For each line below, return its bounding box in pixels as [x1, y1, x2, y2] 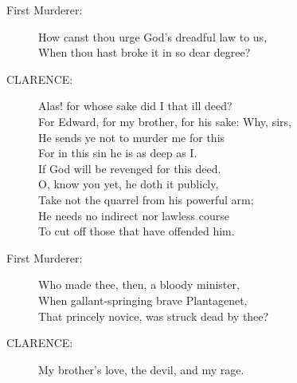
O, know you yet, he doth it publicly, [38, 176, 219, 192]
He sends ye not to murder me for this [38, 128, 225, 145]
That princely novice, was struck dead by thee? [38, 307, 269, 324]
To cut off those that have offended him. [38, 223, 235, 239]
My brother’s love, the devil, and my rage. [38, 361, 244, 377]
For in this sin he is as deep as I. [38, 144, 197, 161]
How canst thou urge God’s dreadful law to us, [38, 28, 268, 45]
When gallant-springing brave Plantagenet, [38, 291, 248, 308]
